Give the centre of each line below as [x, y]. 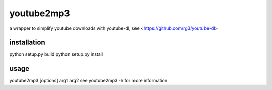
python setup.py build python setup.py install [56, 54]
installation [27, 42]
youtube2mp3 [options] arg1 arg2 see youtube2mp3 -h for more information [88, 81]
